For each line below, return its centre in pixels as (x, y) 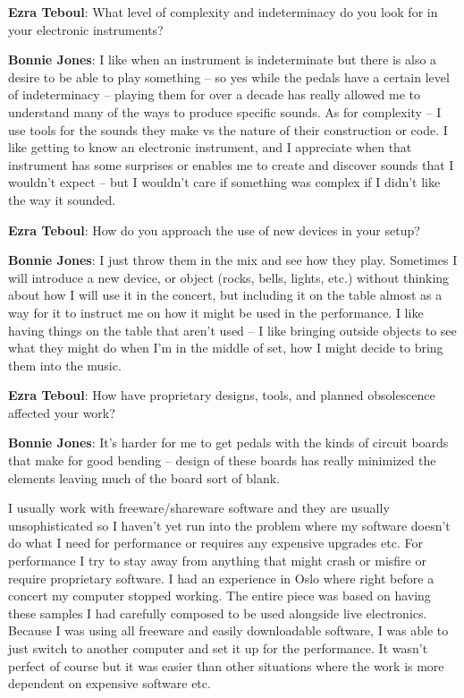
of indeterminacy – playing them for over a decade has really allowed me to (215, 94)
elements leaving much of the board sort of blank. (144, 477)
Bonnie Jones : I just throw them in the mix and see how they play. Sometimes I (233, 260)
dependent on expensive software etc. (110, 683)
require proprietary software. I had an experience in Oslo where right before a (221, 578)
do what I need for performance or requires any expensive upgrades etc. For (215, 543)
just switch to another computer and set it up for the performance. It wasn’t (218, 648)
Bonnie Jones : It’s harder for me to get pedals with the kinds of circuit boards (228, 443)
